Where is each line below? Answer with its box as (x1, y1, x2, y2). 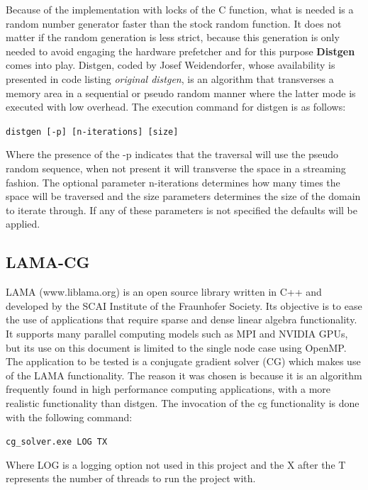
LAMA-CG (6, 251, 90, 273)
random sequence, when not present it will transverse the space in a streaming (6, 161, 346, 175)
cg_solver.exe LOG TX (6, 437, 108, 447)
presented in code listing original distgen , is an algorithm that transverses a (6, 71, 334, 86)
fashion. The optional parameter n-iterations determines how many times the (6, 174, 340, 189)
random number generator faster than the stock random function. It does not (6, 16, 342, 30)
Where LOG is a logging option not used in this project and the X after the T (6, 457, 346, 472)
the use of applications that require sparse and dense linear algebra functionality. (6, 312, 357, 327)
